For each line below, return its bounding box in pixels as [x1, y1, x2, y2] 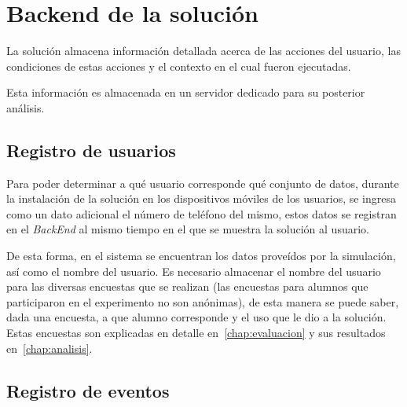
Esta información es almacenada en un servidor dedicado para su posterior [6, 84, 365, 101]
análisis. [6, 99, 45, 115]
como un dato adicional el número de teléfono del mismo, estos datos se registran [6, 205, 397, 222]
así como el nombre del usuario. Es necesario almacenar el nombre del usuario [6, 262, 381, 279]
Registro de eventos [6, 378, 170, 402]
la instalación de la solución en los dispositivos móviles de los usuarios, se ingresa [6, 190, 397, 207]
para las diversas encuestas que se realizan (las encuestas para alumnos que [6, 278, 368, 295]
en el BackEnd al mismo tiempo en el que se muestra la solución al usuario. [6, 221, 369, 237]
